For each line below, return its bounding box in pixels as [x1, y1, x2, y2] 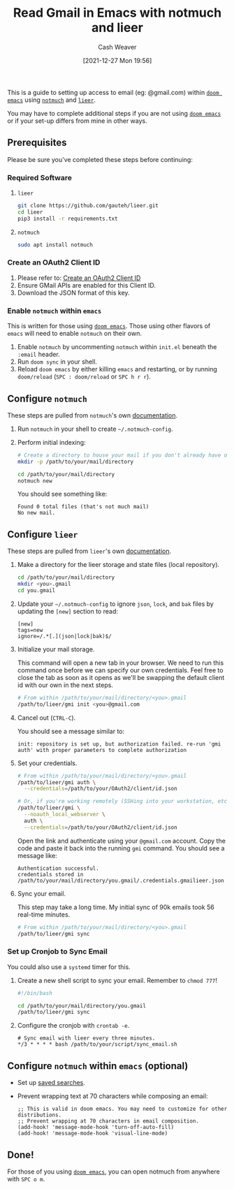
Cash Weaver [98, 43, 137, 51]
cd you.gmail [17, 587, 56, 594]
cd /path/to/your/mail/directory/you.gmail [17, 1002, 147, 1010]
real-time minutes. [17, 910, 71, 919]
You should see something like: [17, 490, 108, 499]
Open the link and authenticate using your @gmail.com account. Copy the [17, 836, 226, 845]
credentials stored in [17, 871, 84, 878]
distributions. [17, 1112, 62, 1118]
